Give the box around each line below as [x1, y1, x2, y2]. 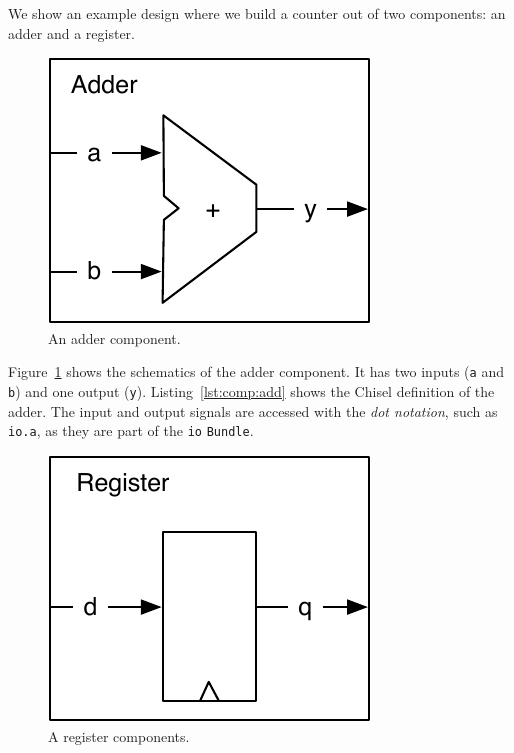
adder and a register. [8, 22, 135, 43]
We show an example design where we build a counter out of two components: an [8, 3, 506, 23]
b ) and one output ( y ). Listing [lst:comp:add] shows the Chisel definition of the [8, 381, 495, 402]
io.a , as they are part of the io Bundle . [8, 420, 254, 441]
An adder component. [48, 327, 181, 348]
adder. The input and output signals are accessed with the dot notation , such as [8, 400, 498, 421]
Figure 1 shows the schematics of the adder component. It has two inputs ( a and [8, 361, 504, 382]
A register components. [48, 725, 190, 746]
